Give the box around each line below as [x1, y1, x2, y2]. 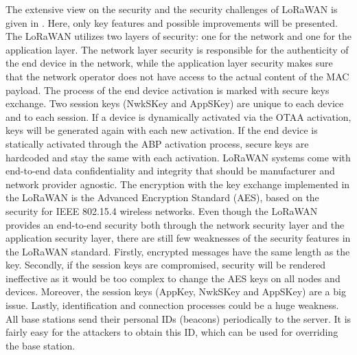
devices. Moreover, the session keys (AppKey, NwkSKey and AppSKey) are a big [5, 284, 346, 299]
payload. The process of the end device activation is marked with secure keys [5, 82, 330, 97]
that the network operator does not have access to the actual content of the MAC [5, 69, 349, 83]
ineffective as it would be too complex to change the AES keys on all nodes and [5, 271, 341, 285]
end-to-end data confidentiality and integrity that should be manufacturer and [5, 163, 335, 178]
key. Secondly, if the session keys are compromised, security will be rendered [5, 257, 326, 272]
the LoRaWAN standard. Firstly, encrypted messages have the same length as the [5, 244, 350, 258]
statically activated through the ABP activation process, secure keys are [5, 136, 309, 150]
